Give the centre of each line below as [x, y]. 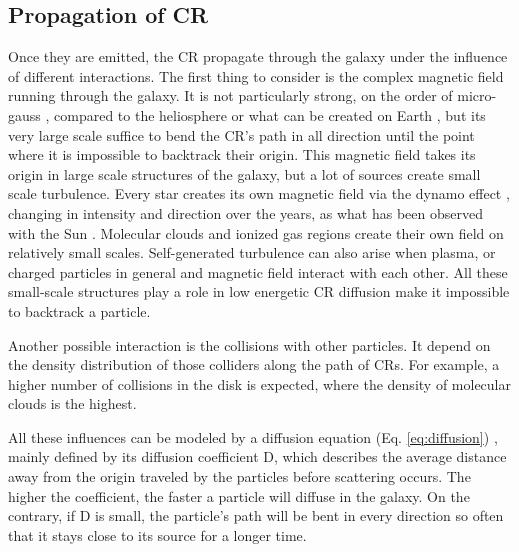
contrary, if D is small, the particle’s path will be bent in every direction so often [256, 515]
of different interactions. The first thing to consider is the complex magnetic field [256, 75]
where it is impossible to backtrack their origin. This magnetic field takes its [242, 154]
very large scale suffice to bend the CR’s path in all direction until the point [241, 134]
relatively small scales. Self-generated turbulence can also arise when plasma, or [252, 252]
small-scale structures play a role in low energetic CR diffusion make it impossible [259, 291]
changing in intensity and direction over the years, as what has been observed [245, 212]
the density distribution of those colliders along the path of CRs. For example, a [254, 364]
